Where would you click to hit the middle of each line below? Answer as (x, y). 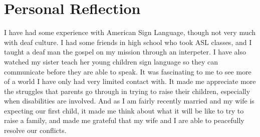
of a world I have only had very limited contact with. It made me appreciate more (130, 81)
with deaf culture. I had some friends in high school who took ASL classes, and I (128, 42)
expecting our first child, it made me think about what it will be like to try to (124, 110)
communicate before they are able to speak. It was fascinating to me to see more (128, 71)
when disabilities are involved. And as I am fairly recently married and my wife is (129, 101)
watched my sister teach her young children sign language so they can (111, 61)
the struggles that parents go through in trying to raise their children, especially (127, 91)
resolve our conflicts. (35, 130)
